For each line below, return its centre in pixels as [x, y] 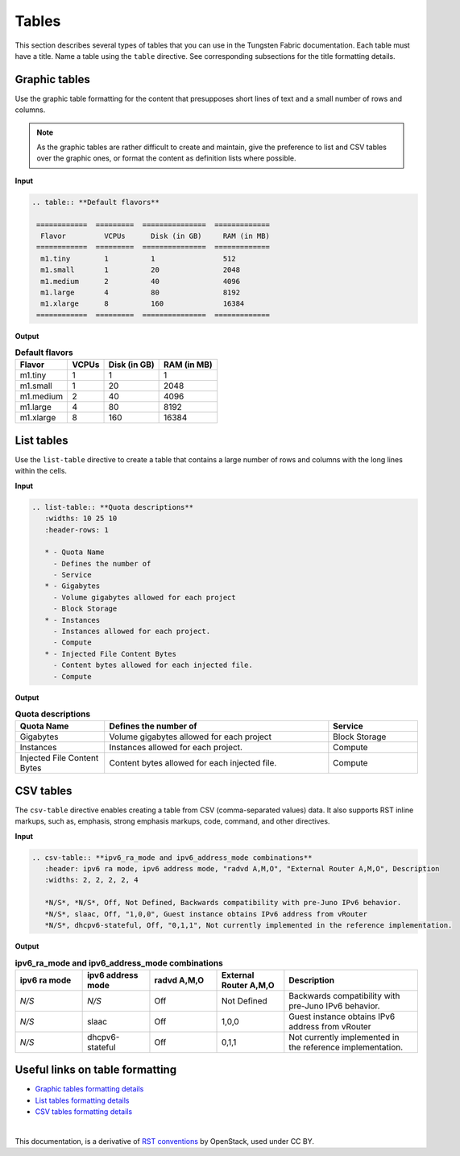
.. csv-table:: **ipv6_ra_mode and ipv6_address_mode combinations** [172, 858]
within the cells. [41, 471]
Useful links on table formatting [96, 1070]
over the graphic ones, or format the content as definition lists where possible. [167, 158]
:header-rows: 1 [77, 530]
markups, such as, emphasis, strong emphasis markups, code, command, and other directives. [172, 821]
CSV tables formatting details [84, 1112]
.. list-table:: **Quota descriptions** [112, 507]
